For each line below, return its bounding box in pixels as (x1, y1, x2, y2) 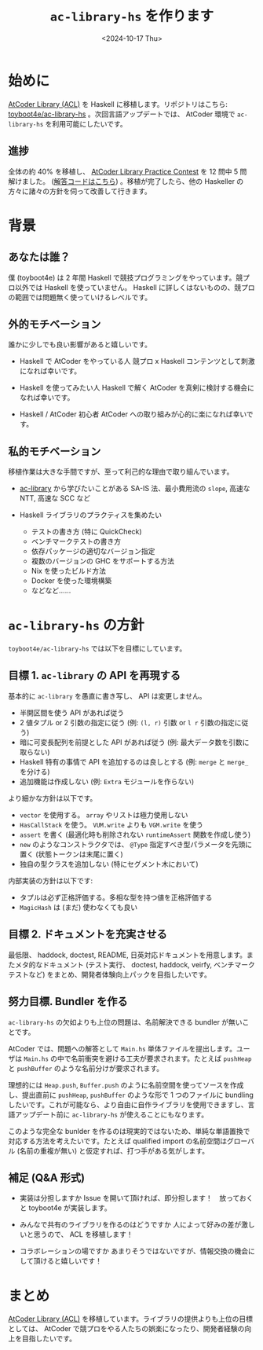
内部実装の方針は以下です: (8, 875, 93, 885)
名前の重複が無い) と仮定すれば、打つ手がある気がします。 (19, 1146, 210, 1155)
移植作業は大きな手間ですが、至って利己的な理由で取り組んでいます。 (8, 467, 234, 476)
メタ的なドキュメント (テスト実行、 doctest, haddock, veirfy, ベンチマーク (14, 959, 255, 969)
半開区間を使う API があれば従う (19, 708, 125, 717)
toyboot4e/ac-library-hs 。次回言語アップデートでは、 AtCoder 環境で (8, 109, 236, 119)
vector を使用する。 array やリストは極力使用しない (19, 810, 188, 820)
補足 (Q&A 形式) (8, 1171, 85, 1184)
